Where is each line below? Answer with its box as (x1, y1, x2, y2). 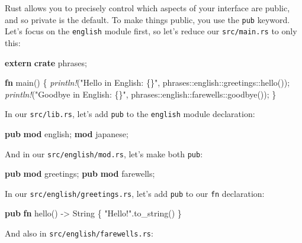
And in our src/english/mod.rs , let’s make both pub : (5, 147, 203, 160)
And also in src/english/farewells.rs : (5, 227, 153, 239)
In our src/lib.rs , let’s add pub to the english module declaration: (5, 108, 255, 120)
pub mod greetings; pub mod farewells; (5, 167, 155, 180)
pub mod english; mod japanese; (5, 127, 128, 140)
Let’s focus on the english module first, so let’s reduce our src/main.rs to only (5, 25, 297, 37)
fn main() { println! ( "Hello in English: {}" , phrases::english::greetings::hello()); (5, 76, 290, 89)
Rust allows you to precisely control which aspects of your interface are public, (5, 2, 290, 14)
